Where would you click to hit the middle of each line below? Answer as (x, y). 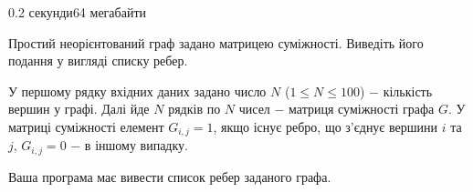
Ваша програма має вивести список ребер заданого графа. (170, 176)
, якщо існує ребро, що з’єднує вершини (326, 126)
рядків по (194, 109)
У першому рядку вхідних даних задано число (137, 91)
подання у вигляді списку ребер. (98, 61)
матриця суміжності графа (362, 109)
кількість (408, 91)
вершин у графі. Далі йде (79, 109)
